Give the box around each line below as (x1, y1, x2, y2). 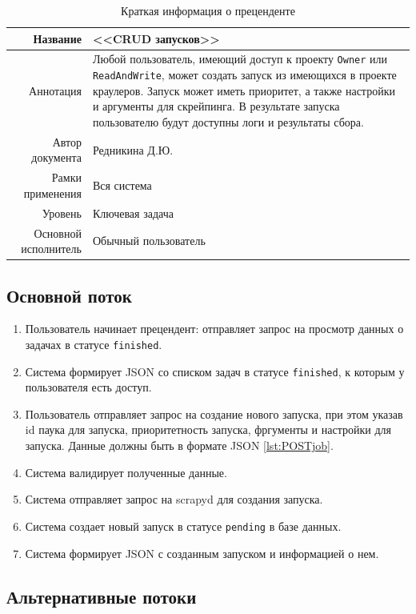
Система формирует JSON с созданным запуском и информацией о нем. (25, 544, 379, 561)
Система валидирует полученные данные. (25, 464, 227, 480)
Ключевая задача (92, 204, 174, 221)
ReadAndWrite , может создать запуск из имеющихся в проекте (92, 66, 397, 83)
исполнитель (21, 240, 82, 257)
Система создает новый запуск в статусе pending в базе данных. (25, 517, 342, 534)
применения (23, 184, 82, 201)
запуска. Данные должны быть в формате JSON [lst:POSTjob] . (25, 437, 334, 454)
